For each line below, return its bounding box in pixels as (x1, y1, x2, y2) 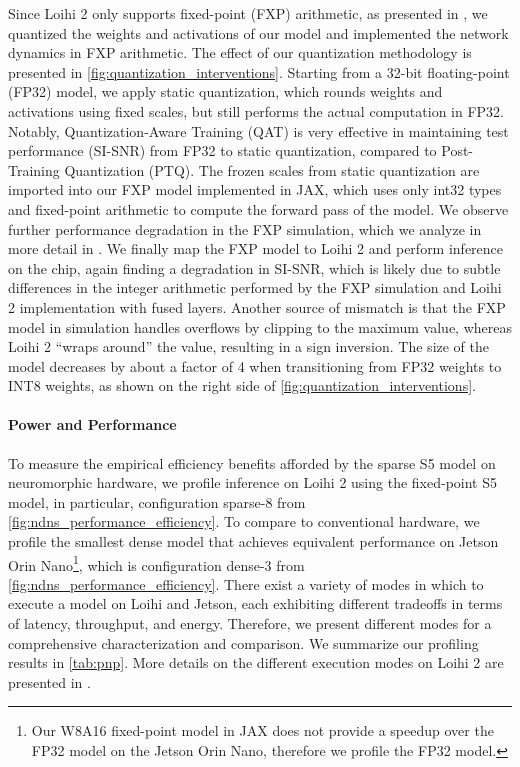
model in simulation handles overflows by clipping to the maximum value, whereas (8, 316, 512, 337)
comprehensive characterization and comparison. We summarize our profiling (8, 632, 479, 653)
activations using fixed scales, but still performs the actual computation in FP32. (8, 100, 505, 121)
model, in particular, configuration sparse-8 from (8, 491, 306, 512)
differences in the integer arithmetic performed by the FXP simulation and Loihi (8, 277, 502, 298)
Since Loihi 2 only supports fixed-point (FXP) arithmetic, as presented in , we (8, 3, 488, 23)
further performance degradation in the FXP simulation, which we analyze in (8, 218, 482, 239)
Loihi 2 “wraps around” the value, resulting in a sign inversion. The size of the (8, 336, 490, 357)
